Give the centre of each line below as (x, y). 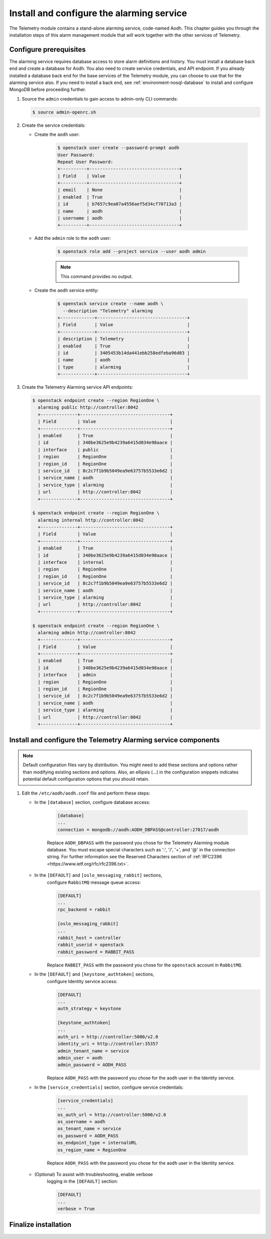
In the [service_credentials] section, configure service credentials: (109, 1087)
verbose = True (76, 1209)
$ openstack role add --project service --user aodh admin (131, 252)
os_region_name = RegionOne (92, 1150)
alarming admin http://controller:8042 (87, 633)
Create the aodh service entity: (66, 290)
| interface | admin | (105, 675)
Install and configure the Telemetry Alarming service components (115, 740)
